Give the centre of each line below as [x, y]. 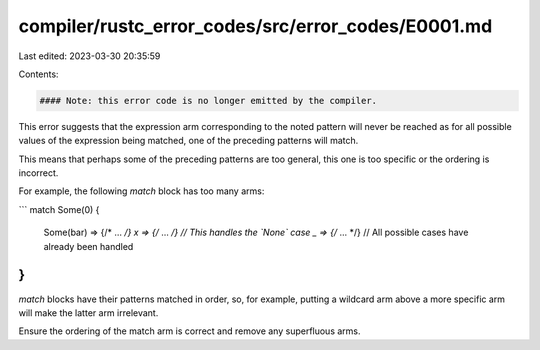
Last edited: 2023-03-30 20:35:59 [89, 56]
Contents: [38, 74]
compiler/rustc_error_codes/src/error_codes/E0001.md [255, 26]
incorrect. [38, 173]
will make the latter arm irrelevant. [88, 312]
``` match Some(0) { [59, 209]
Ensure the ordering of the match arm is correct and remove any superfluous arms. [189, 331]
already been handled [88, 246]
